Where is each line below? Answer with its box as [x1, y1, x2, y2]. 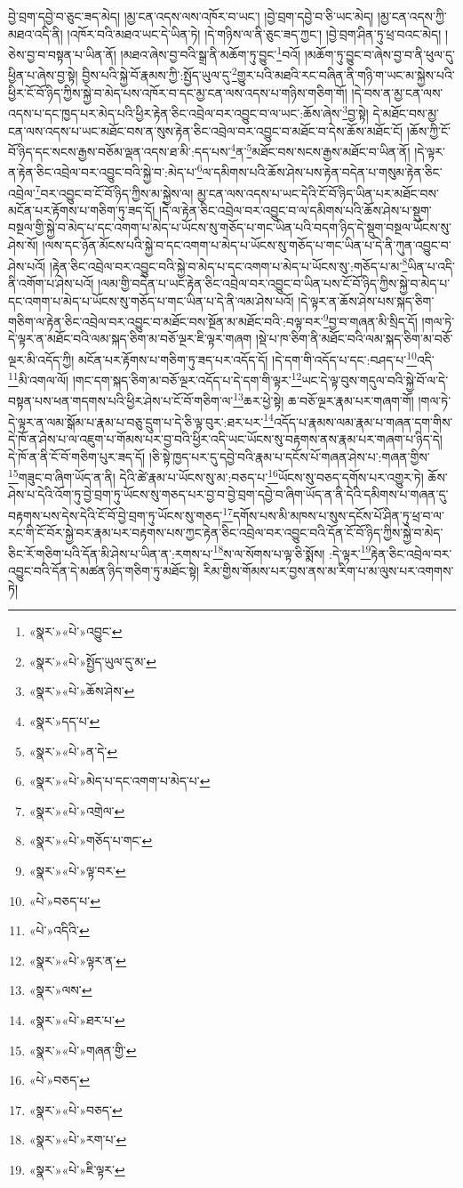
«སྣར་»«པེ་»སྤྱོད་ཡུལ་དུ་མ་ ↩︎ [28, 651, 156, 670]
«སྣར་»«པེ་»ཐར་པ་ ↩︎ [28, 1010, 125, 1029]
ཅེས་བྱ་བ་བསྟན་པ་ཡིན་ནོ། [8, 44, 116, 63]
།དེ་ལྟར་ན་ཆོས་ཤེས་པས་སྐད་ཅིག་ [298, 291, 435, 310]
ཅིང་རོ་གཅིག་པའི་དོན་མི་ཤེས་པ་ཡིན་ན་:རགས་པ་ [8, 544, 213, 562]
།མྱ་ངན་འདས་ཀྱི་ [377, 7, 447, 25]
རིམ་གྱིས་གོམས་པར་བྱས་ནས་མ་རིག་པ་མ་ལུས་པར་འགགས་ [203, 562, 454, 580]
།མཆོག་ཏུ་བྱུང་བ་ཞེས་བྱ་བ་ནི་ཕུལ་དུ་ [304, 44, 455, 63]
